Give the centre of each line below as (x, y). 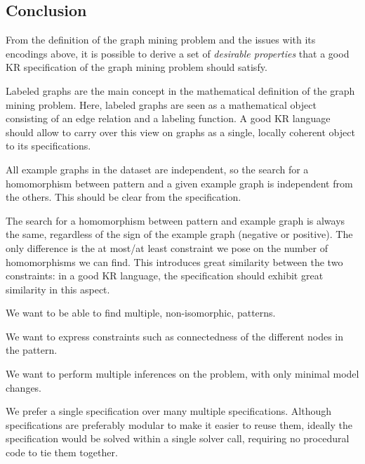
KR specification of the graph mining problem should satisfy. (137, 67)
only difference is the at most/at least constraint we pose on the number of (167, 247)
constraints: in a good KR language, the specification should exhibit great (165, 276)
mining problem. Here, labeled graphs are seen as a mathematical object (161, 104)
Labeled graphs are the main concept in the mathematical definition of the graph (180, 90)
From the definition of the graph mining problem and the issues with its (161, 40)
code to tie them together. (62, 452)
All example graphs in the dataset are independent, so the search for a (157, 169)
